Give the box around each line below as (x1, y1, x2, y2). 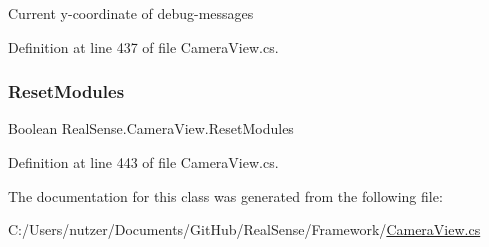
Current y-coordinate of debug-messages (8, 3, 254, 23)
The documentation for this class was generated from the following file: (8, 185, 443, 206)
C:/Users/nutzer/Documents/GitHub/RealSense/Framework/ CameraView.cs (8, 219, 481, 240)
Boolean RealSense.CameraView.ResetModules (8, 118, 294, 139)
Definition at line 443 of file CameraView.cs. (8, 152, 279, 172)
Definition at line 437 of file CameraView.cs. (8, 36, 279, 57)
